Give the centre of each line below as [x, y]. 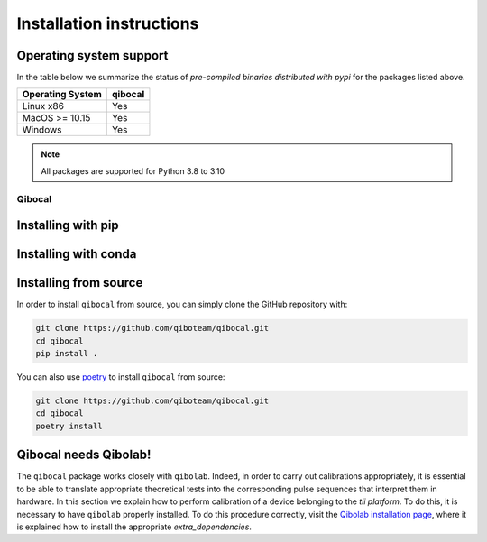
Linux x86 [43, 106]
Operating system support [92, 55]
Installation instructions [108, 23]
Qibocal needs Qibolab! [84, 455]
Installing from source [80, 283]
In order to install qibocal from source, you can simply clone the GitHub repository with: [182, 304]
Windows [42, 130]
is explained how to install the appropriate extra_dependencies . [134, 527]
